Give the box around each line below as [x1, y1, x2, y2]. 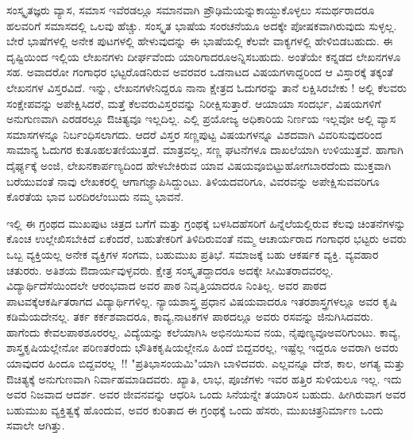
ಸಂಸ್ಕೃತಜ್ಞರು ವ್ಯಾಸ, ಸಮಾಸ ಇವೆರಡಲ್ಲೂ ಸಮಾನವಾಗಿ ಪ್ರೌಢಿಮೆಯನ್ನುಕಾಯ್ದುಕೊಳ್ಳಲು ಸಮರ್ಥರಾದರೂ [6, 2, 375, 17]
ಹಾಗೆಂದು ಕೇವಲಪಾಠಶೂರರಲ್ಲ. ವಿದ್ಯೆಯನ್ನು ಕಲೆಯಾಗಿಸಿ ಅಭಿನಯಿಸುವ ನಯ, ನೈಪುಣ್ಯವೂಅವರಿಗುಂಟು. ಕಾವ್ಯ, [6, 323, 401, 340]
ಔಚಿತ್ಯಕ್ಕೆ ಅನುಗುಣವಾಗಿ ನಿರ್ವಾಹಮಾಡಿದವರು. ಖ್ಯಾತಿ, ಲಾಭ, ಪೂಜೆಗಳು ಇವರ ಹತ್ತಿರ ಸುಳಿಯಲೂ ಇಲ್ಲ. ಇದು [6, 370, 402, 387]
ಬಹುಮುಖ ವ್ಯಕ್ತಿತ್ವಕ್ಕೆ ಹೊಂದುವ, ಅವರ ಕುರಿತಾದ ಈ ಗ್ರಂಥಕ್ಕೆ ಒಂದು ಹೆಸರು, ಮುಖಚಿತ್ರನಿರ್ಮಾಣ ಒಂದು [6, 401, 384, 418]
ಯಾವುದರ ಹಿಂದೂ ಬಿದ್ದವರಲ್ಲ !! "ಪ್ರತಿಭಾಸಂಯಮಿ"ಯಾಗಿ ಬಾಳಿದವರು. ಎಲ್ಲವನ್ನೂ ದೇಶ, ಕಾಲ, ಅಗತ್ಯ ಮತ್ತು [6, 355, 405, 372]
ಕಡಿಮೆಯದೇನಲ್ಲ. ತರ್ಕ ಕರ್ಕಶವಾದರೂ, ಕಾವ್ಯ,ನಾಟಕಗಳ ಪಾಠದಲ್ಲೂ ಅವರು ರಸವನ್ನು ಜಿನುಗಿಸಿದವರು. [6, 308, 373, 325]
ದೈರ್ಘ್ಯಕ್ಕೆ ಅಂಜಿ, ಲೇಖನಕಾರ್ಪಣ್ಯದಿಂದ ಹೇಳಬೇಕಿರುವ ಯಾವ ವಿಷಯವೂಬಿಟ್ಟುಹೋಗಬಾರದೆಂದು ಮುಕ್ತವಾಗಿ [6, 156, 392, 173]
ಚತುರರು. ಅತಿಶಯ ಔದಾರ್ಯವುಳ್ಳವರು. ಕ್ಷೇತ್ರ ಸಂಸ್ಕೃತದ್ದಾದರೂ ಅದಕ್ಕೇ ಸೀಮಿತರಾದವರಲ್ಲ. [6, 261, 334, 278]
